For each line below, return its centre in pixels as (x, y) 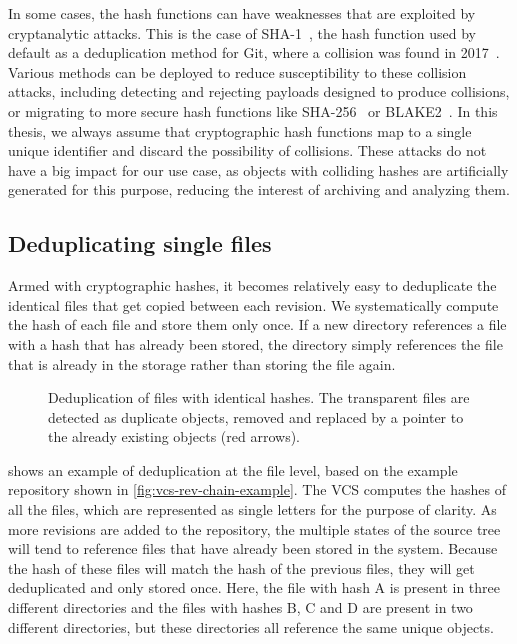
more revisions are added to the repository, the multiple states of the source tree (254, 528)
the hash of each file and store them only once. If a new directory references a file (257, 324)
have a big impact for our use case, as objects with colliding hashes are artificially (258, 169)
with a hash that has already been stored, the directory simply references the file (255, 343)
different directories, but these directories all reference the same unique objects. (251, 626)
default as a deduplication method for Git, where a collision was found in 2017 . (254, 52)
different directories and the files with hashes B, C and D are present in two (240, 607)
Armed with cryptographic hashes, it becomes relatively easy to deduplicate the (252, 285)
